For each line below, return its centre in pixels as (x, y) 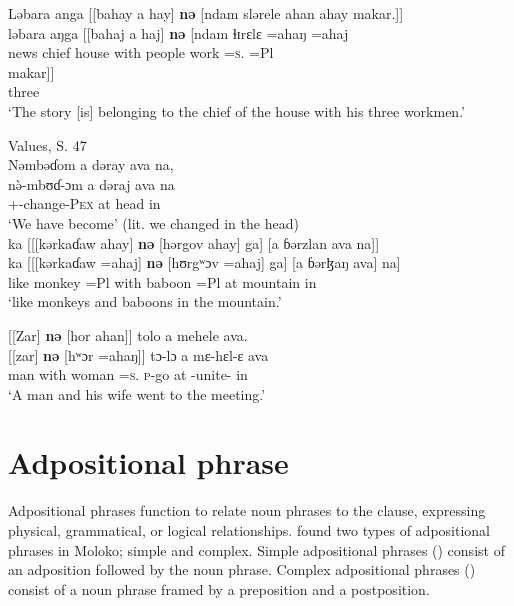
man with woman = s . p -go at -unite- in (128, 374)
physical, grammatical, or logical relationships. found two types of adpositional (249, 530)
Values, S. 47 (47, 144)
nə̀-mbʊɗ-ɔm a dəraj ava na (91, 183)
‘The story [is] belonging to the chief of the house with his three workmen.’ (236, 110)
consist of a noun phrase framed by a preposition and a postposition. (219, 588)
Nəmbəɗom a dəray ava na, (91, 164)
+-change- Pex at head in (84, 203)
